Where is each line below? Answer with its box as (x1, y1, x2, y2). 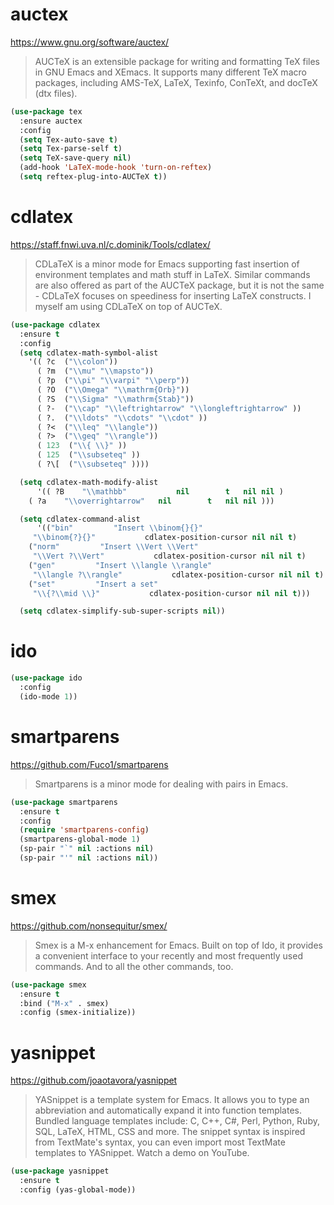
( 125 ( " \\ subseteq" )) (36, 450, 141, 460)
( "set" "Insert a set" (28, 579, 159, 589)
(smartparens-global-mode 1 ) (19, 834, 141, 845)
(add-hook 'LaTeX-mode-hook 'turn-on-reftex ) (19, 163, 213, 173)
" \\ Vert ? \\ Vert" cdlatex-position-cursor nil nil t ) (32, 551, 307, 561)
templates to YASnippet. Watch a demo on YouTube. (34, 1147, 250, 1159)
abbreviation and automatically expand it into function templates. (34, 1104, 303, 1117)
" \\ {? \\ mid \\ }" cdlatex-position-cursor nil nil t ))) (32, 588, 311, 598)
